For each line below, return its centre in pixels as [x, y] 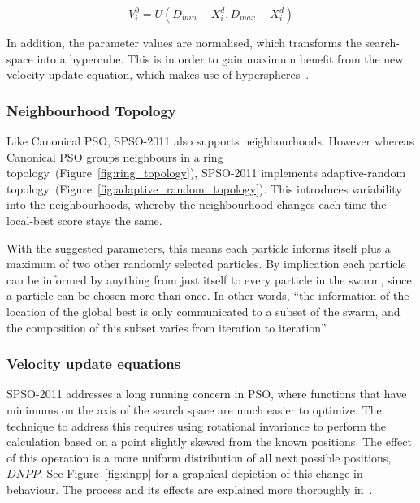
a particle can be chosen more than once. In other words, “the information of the [208, 295]
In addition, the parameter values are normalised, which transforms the [184, 42]
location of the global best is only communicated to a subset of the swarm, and [204, 311]
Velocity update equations [94, 364]
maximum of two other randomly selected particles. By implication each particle [206, 264]
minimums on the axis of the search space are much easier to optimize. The [194, 409]
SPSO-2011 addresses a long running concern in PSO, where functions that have [207, 394]
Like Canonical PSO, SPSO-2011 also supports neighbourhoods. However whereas [210, 141]
